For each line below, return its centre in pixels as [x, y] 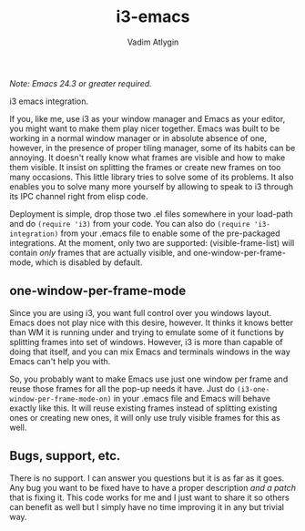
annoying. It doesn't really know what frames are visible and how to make [147, 158]
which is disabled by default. [89, 262]
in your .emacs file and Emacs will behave [192, 398]
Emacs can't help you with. [60, 361]
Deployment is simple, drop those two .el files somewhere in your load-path [152, 214]
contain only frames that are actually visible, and [101, 252]
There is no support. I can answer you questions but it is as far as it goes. [147, 478]
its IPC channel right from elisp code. [79, 196]
